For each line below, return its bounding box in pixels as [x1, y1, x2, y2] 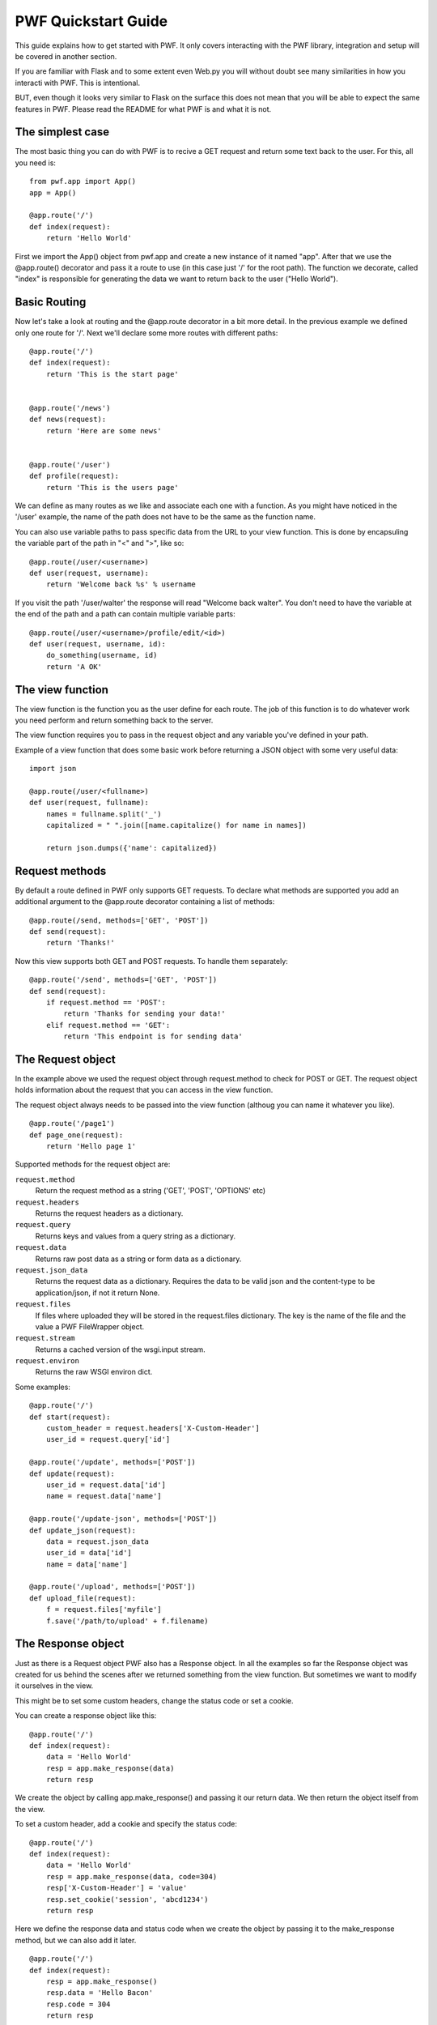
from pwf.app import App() [29, 177, 137, 186]
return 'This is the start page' [45, 369, 180, 378]
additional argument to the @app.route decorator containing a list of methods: [15, 897, 275, 906]
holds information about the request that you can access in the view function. [15, 1085, 274, 1095]
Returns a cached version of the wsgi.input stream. [35, 1345, 206, 1354]
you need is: [15, 158, 57, 168]
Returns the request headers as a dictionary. [35, 1208, 184, 1218]
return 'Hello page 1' [45, 1142, 137, 1151]
